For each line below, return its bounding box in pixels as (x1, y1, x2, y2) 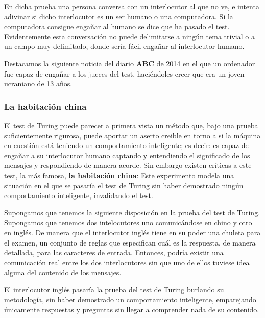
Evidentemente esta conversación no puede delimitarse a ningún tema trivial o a (4, 31, 255, 41)
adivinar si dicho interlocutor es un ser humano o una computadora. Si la (4, 11, 233, 21)
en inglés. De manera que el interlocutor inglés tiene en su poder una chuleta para (4, 227, 261, 237)
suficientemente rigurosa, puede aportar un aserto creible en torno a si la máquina (4, 130, 261, 140)
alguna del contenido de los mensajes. (4, 267, 122, 278)
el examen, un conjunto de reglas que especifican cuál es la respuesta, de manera (4, 237, 256, 248)
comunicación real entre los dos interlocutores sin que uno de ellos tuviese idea (4, 257, 250, 267)
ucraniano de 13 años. (4, 78, 73, 89)
